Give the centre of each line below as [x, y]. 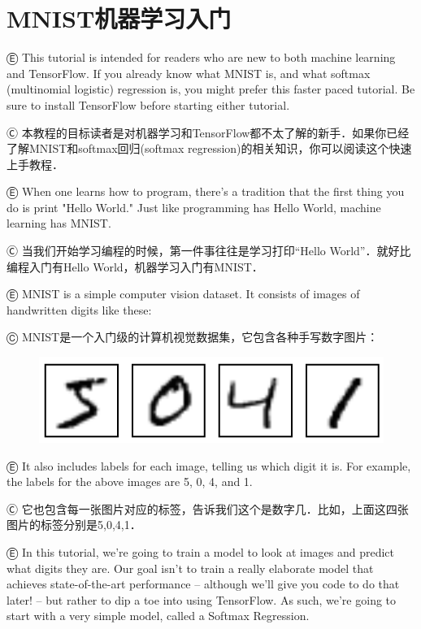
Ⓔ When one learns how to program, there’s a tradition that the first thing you [206, 191]
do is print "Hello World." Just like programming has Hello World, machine [194, 207]
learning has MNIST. [59, 223]
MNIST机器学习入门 [119, 18]
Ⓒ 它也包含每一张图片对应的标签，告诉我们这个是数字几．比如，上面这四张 [208, 508]
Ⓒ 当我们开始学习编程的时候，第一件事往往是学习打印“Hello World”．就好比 [209, 251]
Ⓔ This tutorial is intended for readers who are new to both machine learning [201, 57]
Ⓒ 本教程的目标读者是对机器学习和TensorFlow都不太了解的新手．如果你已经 [208, 132]
